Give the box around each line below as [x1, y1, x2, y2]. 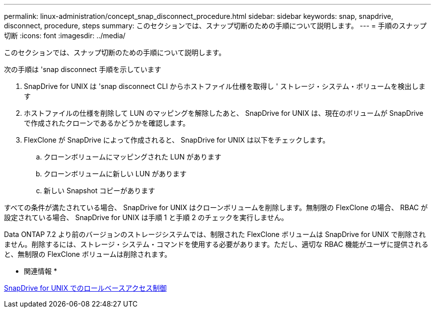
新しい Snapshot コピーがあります [44, 186, 155, 195]
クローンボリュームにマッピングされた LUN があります [44, 153, 221, 161]
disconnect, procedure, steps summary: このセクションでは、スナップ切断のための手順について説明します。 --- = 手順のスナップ [4, 21, 427, 30]
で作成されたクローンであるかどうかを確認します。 [24, 119, 190, 127]
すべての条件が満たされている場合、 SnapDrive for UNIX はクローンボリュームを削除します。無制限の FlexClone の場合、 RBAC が [4, 203, 428, 212]
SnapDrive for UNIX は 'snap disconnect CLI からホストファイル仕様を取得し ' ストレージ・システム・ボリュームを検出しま [24, 82, 426, 90]
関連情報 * [24, 267, 57, 275]
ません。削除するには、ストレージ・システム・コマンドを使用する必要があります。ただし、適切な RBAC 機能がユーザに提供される [4, 240, 429, 248]
